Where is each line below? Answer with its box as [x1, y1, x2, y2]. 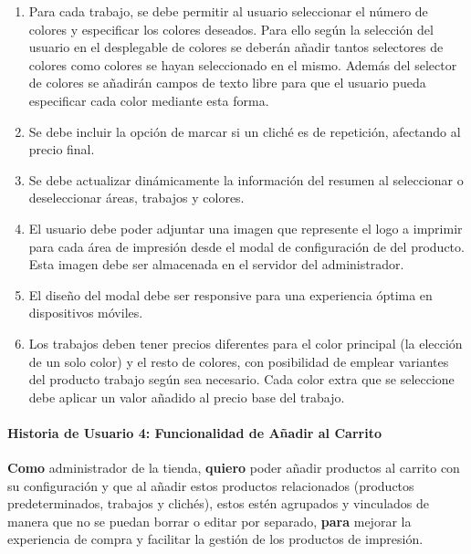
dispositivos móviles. [28, 303, 143, 322]
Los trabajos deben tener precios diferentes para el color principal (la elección [28, 333, 463, 352]
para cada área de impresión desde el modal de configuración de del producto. [28, 236, 465, 256]
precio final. [28, 140, 95, 159]
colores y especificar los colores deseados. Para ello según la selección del [28, 19, 434, 38]
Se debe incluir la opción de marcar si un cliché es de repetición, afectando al [28, 121, 461, 141]
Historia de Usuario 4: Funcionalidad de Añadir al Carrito [7, 423, 382, 442]
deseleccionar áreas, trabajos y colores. [28, 188, 245, 207]
